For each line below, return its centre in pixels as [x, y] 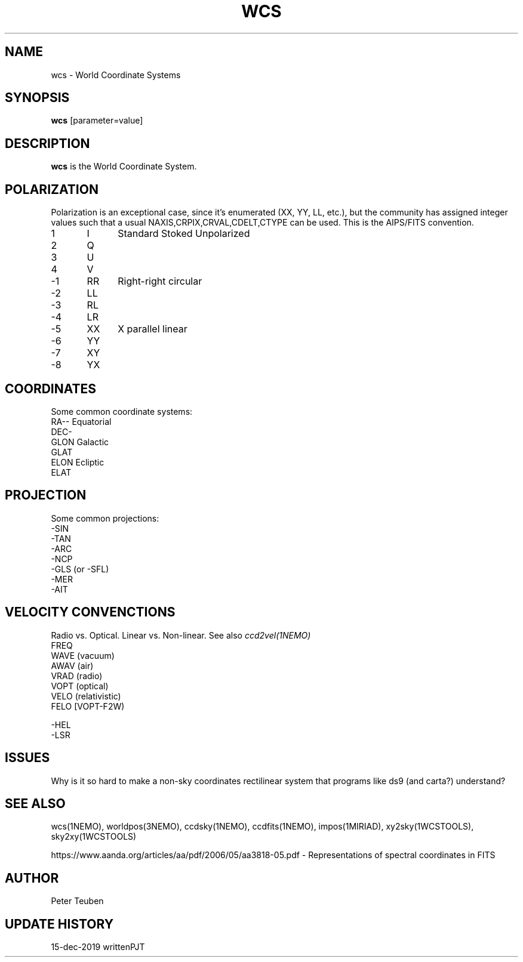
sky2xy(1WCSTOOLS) [94, 837]
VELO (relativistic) [86, 696]
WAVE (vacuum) [83, 655]
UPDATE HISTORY [59, 924]
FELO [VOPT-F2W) [88, 706]
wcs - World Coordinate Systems [116, 75]
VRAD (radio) [77, 676]
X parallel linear [153, 329]
